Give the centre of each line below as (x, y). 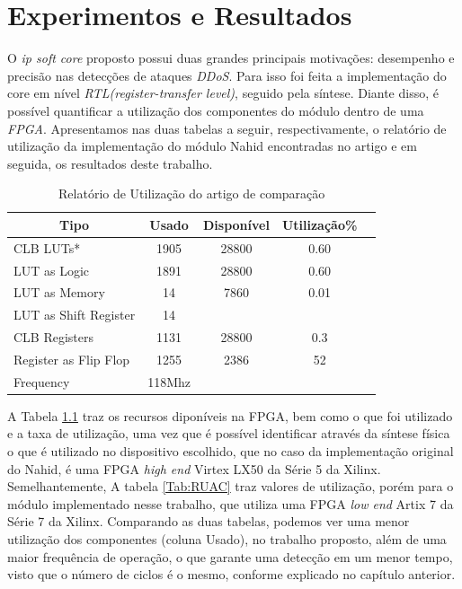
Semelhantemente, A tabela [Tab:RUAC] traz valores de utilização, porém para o (231, 486)
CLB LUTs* (47, 247)
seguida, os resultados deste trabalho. (110, 163)
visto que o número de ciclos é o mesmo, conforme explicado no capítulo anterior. (231, 574)
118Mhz (169, 381)
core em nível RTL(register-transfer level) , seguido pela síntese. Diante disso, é (223, 93)
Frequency (42, 381)
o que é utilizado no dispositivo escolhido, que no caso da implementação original (231, 451)
